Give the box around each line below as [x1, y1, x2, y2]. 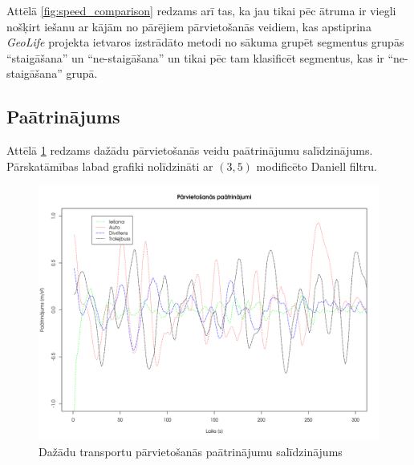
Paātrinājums [6, 104, 120, 129]
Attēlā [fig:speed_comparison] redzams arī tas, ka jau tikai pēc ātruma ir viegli [6, 2, 396, 18]
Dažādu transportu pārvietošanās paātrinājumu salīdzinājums [39, 443, 343, 459]
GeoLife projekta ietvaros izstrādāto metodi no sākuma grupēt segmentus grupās [6, 34, 404, 51]
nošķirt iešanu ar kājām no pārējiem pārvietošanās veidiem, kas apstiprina [6, 18, 371, 34]
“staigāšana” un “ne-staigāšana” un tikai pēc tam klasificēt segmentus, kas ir [6, 49, 384, 66]
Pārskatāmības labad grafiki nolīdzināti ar [6, 157, 213, 174]
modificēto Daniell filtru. [256, 157, 377, 174]
